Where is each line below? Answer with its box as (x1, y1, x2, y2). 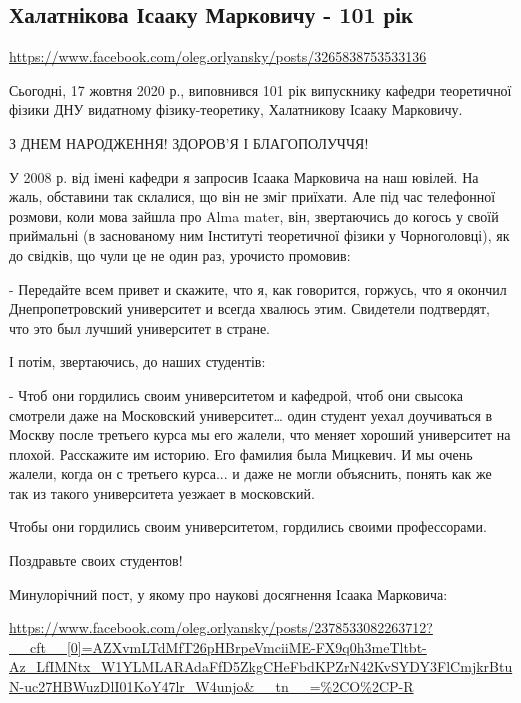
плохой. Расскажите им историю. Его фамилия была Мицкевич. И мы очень (9, 443, 473, 464)
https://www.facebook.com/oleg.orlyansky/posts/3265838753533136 (9, 46, 427, 67)
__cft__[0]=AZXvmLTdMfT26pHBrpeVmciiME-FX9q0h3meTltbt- (9, 636, 427, 657)
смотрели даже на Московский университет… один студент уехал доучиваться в (9, 404, 493, 425)
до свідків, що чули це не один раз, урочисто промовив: (9, 244, 351, 265)
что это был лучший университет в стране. (9, 317, 271, 338)
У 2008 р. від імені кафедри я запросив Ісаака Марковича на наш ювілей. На (9, 166, 479, 187)
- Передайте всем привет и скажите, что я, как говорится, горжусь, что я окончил (9, 278, 507, 299)
